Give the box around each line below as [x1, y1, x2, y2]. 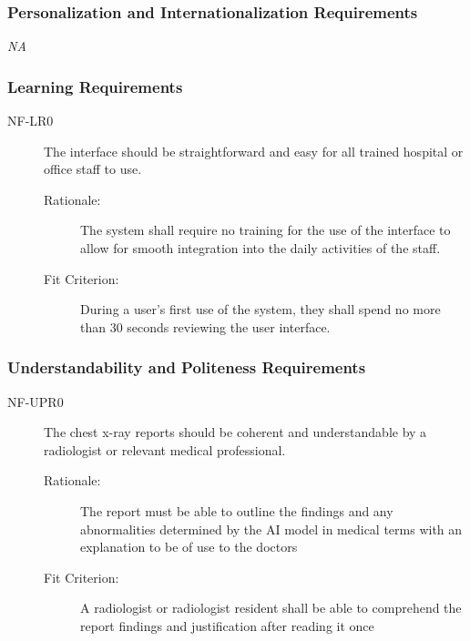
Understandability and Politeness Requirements [7, 356, 366, 379]
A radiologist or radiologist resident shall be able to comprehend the [80, 598, 462, 617]
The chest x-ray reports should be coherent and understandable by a [44, 422, 427, 442]
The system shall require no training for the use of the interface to [80, 220, 451, 239]
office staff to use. [44, 159, 142, 178]
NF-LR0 [7, 111, 54, 130]
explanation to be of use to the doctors [80, 537, 298, 556]
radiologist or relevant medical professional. [44, 440, 286, 459]
